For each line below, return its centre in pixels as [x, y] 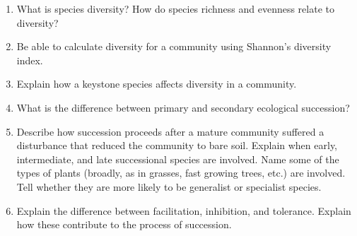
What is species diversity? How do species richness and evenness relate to [175, 8]
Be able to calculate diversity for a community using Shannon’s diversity [174, 46]
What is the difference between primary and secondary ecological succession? [183, 107]
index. [30, 60]
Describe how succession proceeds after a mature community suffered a [170, 131]
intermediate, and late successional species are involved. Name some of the [178, 159]
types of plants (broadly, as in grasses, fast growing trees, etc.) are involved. [181, 173]
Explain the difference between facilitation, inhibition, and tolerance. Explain [184, 210]
